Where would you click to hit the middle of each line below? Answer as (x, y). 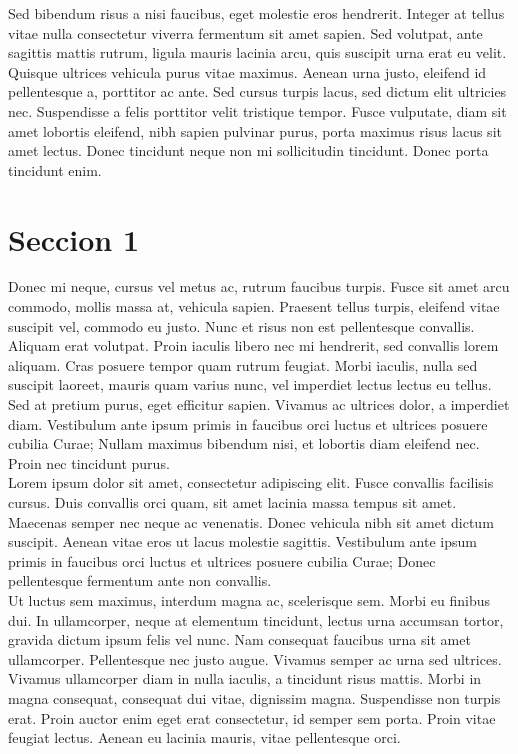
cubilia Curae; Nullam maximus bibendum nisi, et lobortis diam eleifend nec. (244, 443)
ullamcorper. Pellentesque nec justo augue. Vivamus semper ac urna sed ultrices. (255, 658)
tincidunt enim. (55, 169)
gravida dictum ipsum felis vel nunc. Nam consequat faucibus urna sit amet (239, 639)
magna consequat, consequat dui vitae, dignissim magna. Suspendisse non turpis (254, 697)
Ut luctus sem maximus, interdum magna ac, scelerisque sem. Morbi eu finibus (249, 599)
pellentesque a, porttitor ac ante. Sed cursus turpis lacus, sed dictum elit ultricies (257, 91)
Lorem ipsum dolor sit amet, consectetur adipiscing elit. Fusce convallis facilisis (251, 482)
